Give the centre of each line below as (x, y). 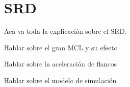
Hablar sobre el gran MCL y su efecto (61, 47)
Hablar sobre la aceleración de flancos (61, 64)
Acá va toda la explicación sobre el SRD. (65, 31)
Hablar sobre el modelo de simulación (60, 80)
